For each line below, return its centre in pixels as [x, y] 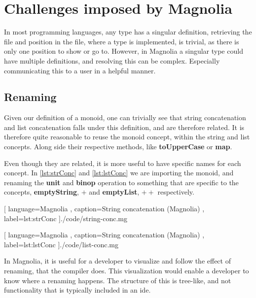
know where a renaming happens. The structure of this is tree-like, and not [118, 280]
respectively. [176, 192]
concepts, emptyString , [41, 192]
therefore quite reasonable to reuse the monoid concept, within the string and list [127, 137]
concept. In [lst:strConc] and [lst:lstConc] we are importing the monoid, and [119, 173]
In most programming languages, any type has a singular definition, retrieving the [128, 32]
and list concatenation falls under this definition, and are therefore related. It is [124, 127]
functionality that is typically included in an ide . [77, 290]
